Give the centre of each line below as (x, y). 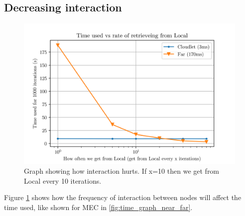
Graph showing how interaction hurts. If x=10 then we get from (122, 171)
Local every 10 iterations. (63, 180)
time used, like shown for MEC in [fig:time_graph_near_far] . (98, 207)
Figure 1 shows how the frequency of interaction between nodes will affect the (123, 197)
